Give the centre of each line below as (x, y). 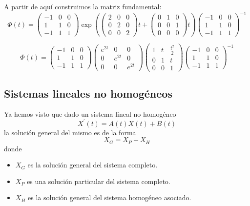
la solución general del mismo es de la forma (70, 132)
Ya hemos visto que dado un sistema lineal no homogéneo (90, 113)
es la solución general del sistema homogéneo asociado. (109, 197)
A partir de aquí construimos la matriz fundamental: (83, 6)
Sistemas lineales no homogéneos (88, 93)
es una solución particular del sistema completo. (99, 181)
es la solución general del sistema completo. (93, 165)
